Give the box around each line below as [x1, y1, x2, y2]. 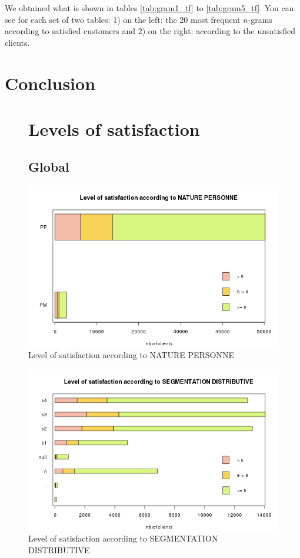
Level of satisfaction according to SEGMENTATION [28, 532, 218, 544]
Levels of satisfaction [28, 116, 200, 141]
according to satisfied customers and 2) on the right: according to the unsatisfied [5, 25, 296, 37]
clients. [5, 36, 30, 48]
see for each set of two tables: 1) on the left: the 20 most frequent [5, 13, 241, 25]
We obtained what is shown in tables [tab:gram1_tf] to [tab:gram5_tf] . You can [5, 2, 294, 14]
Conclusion [5, 71, 96, 95]
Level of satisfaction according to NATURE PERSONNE [28, 349, 235, 361]
